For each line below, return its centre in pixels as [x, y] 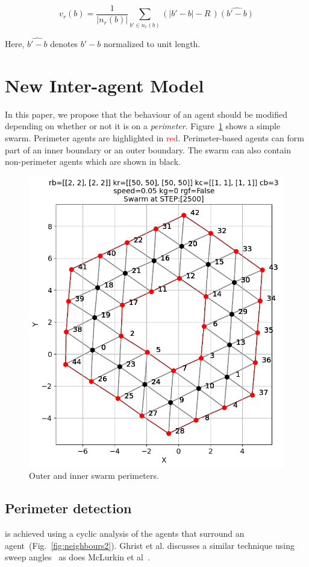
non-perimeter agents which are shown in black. [93, 162]
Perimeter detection [68, 508]
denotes [64, 44]
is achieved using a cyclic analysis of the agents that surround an [125, 533]
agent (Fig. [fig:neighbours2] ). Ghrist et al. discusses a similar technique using [150, 545]
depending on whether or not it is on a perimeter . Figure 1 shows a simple [143, 126]
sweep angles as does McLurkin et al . [77, 557]
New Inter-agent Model [105, 85]
